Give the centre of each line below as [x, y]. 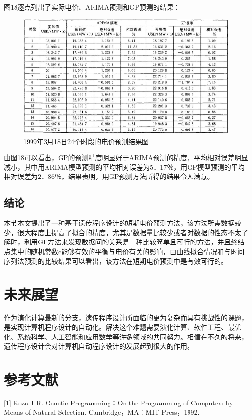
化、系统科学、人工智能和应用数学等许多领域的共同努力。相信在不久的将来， [126, 336]
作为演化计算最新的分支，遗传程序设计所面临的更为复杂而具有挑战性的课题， [126, 317]
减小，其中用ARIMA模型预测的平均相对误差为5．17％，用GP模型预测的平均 [124, 167]
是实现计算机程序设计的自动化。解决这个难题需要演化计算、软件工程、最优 [123, 327]
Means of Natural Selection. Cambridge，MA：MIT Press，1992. [102, 412]
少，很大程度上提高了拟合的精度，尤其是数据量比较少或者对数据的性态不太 [123, 232]
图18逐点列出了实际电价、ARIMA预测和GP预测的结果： [92, 7]
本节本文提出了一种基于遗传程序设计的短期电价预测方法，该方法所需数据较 [123, 223]
